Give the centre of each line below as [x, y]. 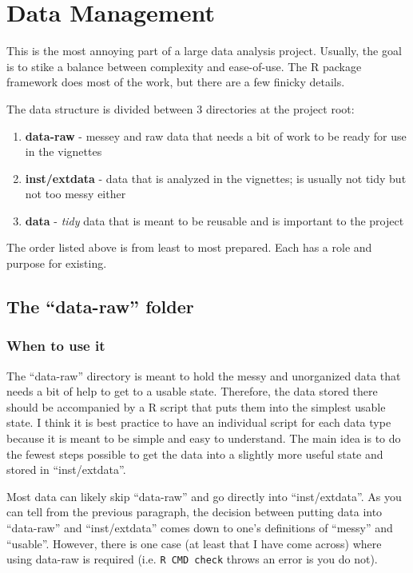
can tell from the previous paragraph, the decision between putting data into [195, 512]
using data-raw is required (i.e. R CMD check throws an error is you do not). [192, 559]
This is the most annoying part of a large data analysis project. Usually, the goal [204, 51]
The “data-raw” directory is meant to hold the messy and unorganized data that [204, 375]
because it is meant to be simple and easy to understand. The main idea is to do [204, 438]
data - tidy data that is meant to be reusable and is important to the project [214, 220]
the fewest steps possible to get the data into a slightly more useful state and [195, 454]
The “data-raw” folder [100, 306]
